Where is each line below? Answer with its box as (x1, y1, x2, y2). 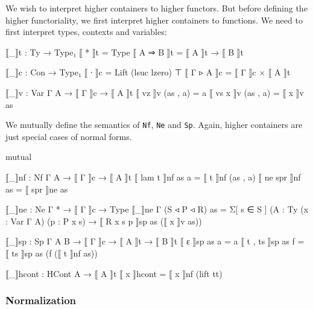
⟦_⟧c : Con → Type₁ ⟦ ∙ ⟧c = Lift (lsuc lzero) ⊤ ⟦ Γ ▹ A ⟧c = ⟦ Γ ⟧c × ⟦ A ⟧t (5, 66, 291, 78)
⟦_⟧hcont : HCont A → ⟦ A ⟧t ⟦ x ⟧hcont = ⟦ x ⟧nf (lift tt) (5, 267, 223, 279)
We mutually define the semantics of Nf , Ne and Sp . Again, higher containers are (5, 118, 303, 131)
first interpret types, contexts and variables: (5, 25, 167, 38)
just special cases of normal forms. (5, 130, 132, 142)
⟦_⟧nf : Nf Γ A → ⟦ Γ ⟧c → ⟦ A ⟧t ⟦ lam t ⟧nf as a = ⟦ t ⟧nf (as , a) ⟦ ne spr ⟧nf (5, 171, 301, 183)
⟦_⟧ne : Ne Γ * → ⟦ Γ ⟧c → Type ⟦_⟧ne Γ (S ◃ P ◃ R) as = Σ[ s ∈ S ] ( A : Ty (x (5, 203, 309, 215)
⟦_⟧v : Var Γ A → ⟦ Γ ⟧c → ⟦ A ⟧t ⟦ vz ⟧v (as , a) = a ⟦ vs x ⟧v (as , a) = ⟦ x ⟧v (5, 86, 304, 98)
